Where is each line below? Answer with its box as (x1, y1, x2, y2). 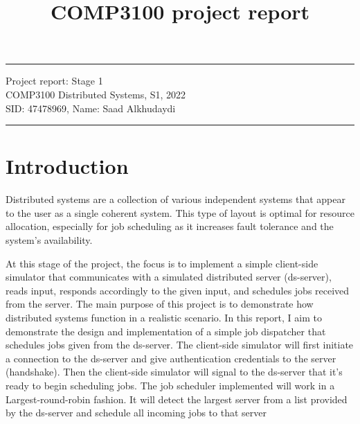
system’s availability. (6, 233, 93, 247)
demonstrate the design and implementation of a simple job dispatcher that (6, 324, 326, 338)
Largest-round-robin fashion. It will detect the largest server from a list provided (6, 391, 348, 406)
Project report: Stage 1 (6, 73, 103, 88)
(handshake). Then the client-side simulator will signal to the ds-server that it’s (6, 364, 343, 379)
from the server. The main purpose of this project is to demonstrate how (6, 297, 314, 311)
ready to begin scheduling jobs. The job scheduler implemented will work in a (6, 378, 335, 392)
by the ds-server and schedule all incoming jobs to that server (6, 405, 267, 420)
